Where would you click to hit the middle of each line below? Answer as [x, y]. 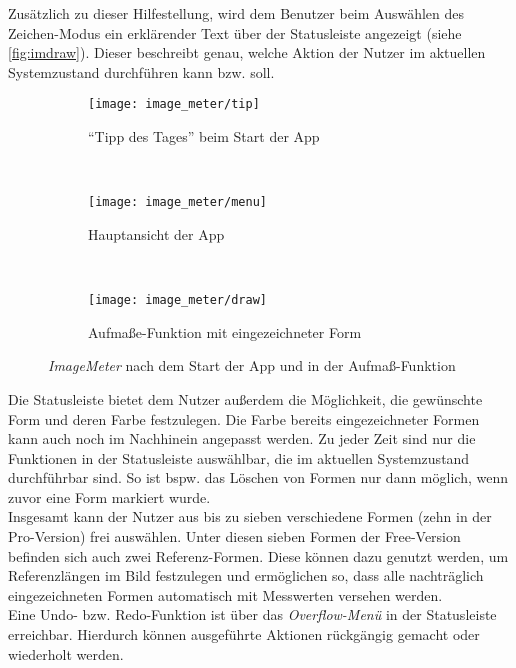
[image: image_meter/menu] [177, 202]
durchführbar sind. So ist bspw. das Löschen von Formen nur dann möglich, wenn [258, 477]
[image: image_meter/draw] [177, 300]
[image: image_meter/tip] [174, 104]
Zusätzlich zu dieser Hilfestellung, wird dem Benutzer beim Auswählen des [236, 13]
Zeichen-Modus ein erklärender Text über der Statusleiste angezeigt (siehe [235, 32]
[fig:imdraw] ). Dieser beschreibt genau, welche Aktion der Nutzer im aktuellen [247, 52]
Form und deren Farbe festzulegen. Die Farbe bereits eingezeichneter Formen [244, 418]
